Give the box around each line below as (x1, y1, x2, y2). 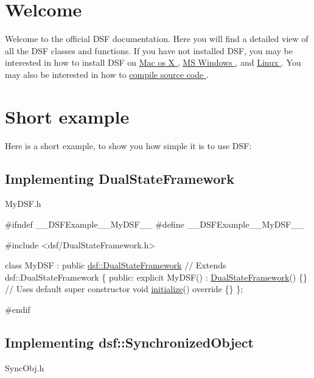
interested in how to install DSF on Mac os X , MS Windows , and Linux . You (5, 56, 301, 69)
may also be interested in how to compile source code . (5, 68, 209, 80)
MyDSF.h (5, 197, 41, 210)
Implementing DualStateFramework (5, 169, 235, 187)
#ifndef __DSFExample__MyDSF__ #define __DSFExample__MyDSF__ (5, 218, 304, 231)
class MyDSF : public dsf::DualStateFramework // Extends (5, 259, 226, 271)
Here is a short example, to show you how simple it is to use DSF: (5, 139, 252, 152)
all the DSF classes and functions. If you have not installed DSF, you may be (5, 44, 293, 57)
